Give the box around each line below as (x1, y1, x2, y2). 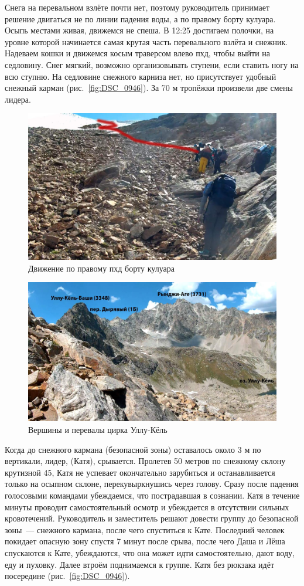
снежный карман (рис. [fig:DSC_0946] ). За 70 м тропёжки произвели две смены (5, 82, 293, 94)
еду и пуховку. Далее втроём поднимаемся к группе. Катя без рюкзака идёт (5, 558, 275, 570)
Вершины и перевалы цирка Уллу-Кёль (28, 424, 168, 436)
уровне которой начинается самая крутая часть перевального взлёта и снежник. (5, 35, 288, 48)
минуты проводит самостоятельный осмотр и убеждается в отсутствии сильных (5, 500, 289, 513)
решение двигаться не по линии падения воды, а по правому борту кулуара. (5, 12, 276, 25)
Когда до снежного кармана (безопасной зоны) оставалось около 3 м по (5, 443, 261, 455)
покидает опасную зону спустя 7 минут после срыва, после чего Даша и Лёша (5, 535, 285, 547)
